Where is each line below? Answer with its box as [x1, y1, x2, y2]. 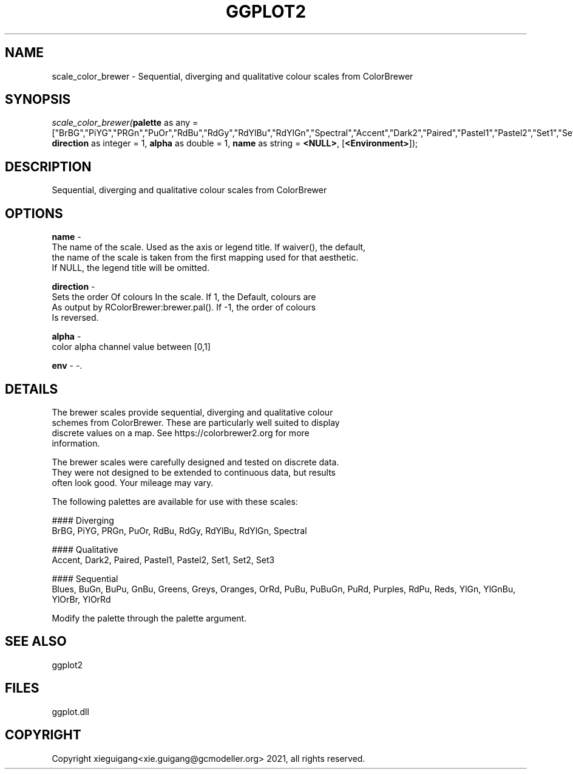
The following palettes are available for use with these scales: [52, 496, 298, 507]
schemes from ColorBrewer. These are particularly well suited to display [52, 417, 340, 428]
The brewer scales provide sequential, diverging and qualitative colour [52, 406, 333, 417]
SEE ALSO [5, 634, 67, 649]
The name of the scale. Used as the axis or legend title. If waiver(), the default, [52, 242, 366, 253]
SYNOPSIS [5, 92, 71, 108]
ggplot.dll [52, 706, 89, 717]
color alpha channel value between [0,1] [52, 341, 211, 352]
